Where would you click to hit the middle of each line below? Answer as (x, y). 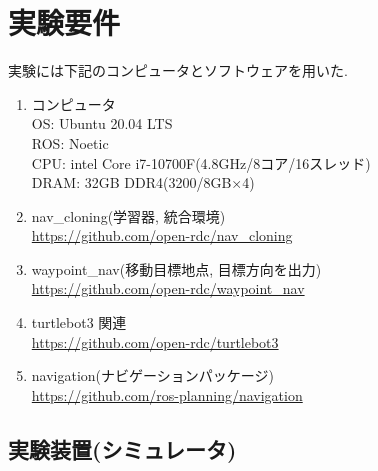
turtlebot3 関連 (79, 322)
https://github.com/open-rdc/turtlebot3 (155, 341)
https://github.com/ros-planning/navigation (167, 394)
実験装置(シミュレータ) (122, 448)
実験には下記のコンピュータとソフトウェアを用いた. (178, 70)
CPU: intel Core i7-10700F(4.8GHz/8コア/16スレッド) (201, 162)
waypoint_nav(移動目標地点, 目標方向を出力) (176, 268)
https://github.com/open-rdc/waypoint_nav (168, 288)
